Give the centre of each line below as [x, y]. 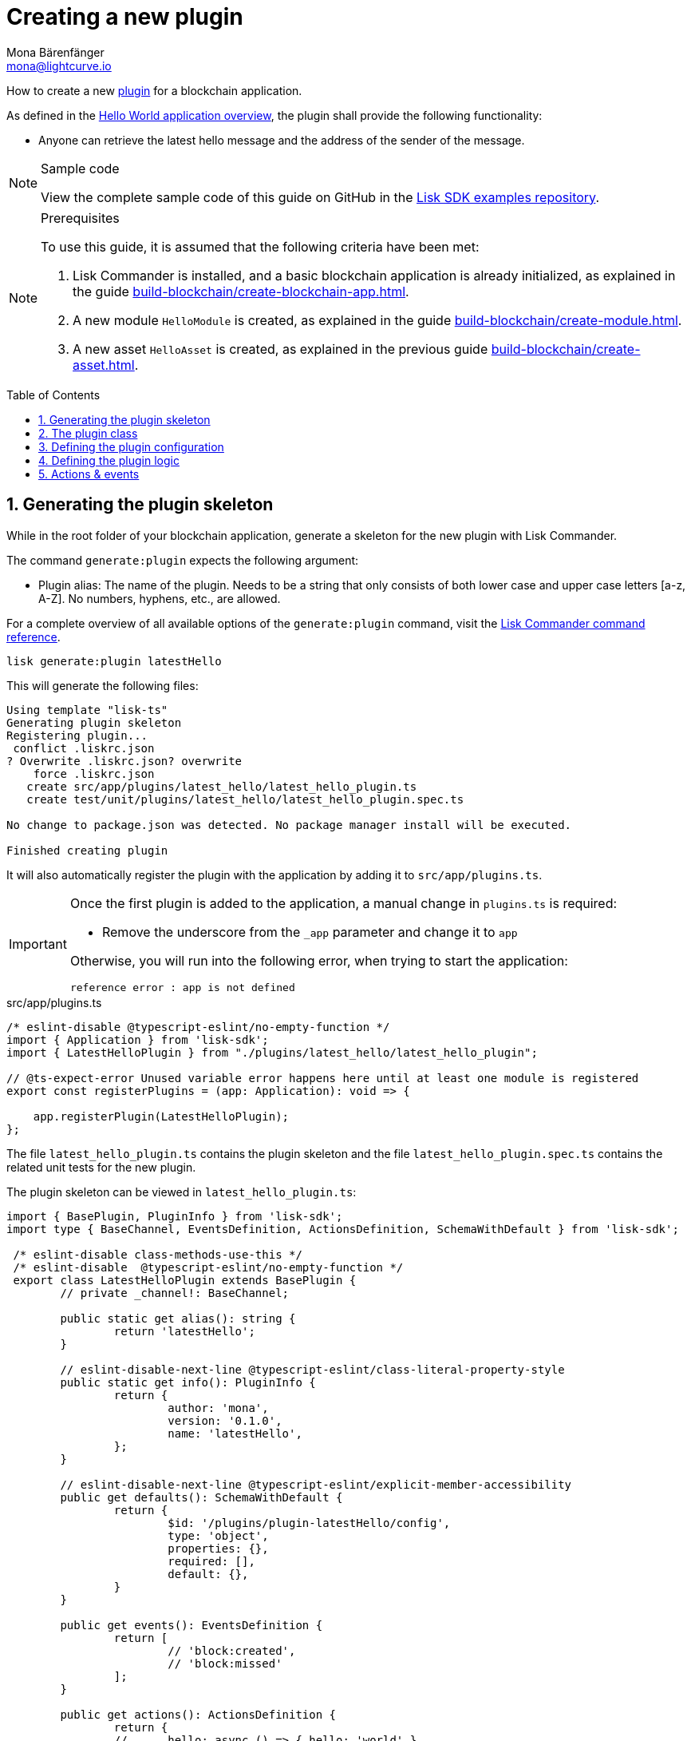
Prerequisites [80, 218]
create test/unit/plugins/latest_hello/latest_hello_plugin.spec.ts [245, 799]
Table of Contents [53, 395]
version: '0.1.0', [225, 1420]
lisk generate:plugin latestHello [114, 661]
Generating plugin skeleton [94, 722]
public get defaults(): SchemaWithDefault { [201, 1497]
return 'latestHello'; [184, 1331]
